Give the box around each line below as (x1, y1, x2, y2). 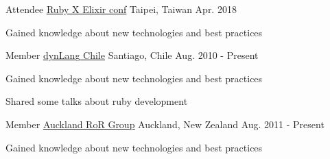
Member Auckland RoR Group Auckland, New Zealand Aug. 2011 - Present (5, 117, 325, 131)
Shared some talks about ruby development (5, 94, 188, 108)
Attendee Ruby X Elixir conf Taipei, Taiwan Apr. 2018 (5, 2, 237, 16)
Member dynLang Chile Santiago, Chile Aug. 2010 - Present (5, 48, 259, 62)
